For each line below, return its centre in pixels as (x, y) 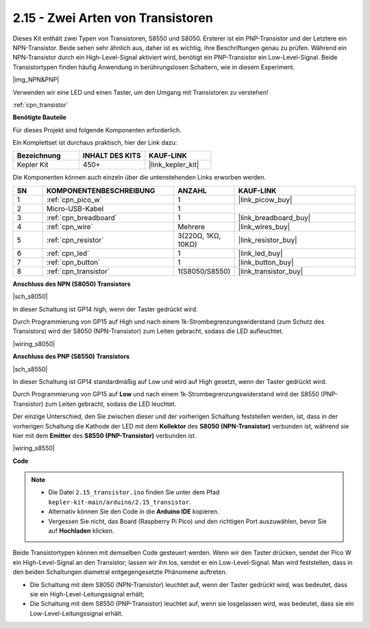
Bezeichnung (39, 156)
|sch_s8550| (30, 369)
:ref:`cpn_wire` (70, 226)
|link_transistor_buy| (271, 271)
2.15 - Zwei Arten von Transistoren (113, 18)
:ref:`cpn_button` (73, 262)
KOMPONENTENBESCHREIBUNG (101, 191)
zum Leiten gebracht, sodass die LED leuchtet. (111, 404)
